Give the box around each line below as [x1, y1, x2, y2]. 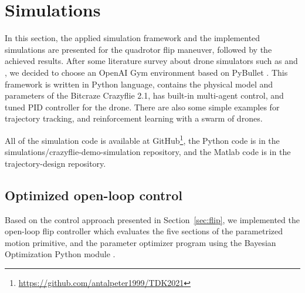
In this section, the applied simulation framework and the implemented [5, 32, 260, 44]
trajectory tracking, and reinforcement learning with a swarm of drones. [5, 112, 263, 124]
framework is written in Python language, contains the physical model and [5, 78, 273, 90]
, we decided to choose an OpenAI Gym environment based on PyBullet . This [5, 66, 288, 78]
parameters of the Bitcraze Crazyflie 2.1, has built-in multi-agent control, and [5, 89, 284, 102]
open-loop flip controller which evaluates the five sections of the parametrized [5, 225, 283, 237]
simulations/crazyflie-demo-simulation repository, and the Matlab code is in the [5, 146, 291, 158]
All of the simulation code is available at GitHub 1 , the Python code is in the [5, 132, 280, 146]
